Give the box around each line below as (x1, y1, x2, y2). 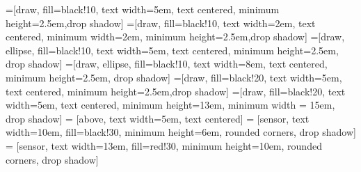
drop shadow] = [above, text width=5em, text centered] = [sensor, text (6, 111, 310, 125)
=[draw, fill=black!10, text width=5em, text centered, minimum (6, 2, 280, 16)
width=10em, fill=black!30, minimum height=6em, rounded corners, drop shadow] (6, 125, 356, 139)
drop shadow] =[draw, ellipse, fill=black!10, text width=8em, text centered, (6, 56, 328, 71)
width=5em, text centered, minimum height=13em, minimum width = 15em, (6, 97, 335, 112)
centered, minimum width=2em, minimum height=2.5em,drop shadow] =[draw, (6, 29, 345, 44)
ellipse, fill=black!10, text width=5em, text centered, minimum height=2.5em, (6, 42, 339, 57)
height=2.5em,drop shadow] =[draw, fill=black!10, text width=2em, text (6, 15, 316, 30)
